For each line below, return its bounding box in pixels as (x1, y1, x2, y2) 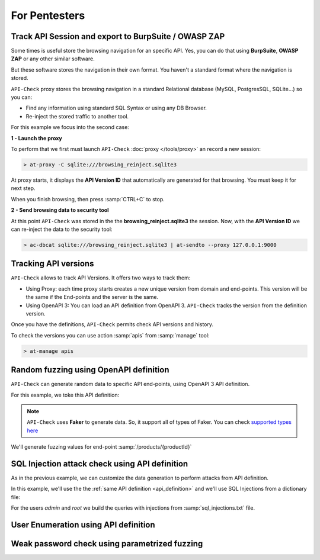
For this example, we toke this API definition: (11, 391, 120, 398)
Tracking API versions (11, 259, 94, 269)
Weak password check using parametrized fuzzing (11, 539, 203, 549)
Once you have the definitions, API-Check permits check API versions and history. (11, 321, 213, 328)
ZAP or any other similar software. (11, 55, 95, 62)
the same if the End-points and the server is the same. (25, 294, 159, 301)
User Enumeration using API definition (11, 520, 155, 530)
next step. (11, 185, 36, 192)
